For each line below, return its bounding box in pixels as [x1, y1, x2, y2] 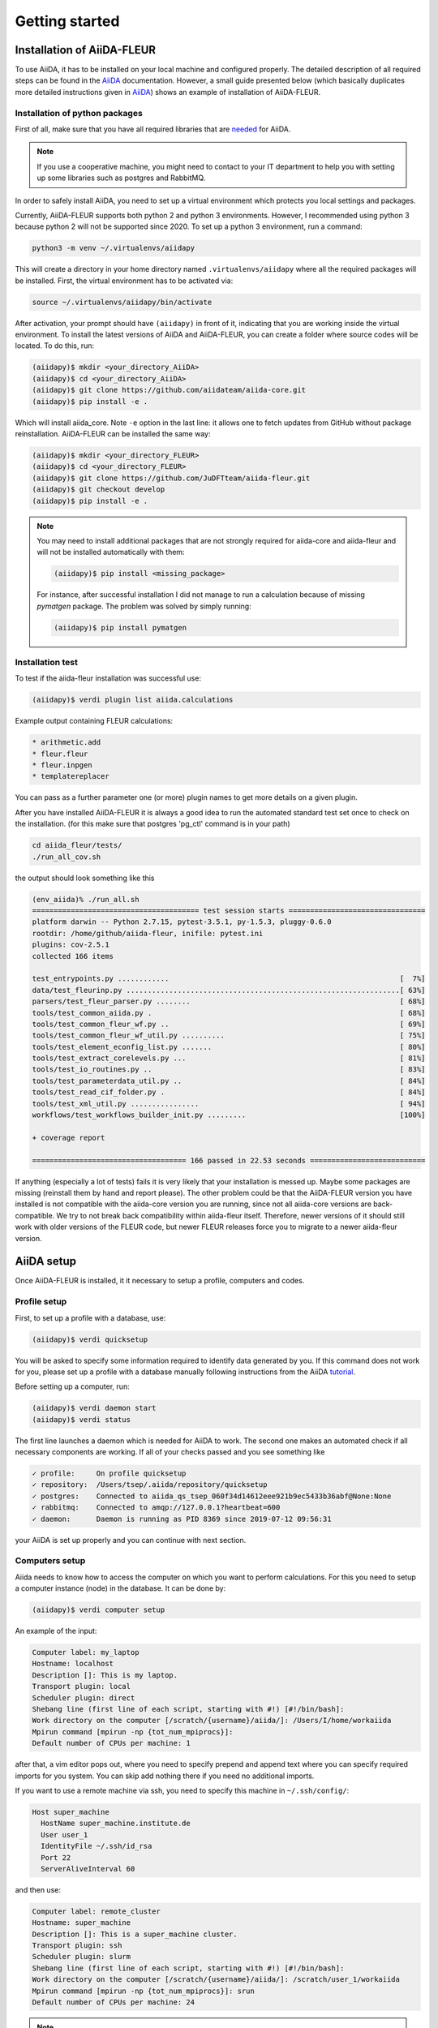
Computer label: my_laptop [32, 1648, 140, 1657]
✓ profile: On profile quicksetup [32, 1469, 187, 1478]
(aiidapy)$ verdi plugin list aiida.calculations [32, 695, 234, 705]
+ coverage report [32, 1132, 105, 1142]
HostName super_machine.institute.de [41, 1819, 191, 1828]
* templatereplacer [32, 771, 109, 781]
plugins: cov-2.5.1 [32, 940, 109, 949]
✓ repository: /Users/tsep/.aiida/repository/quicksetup [32, 1480, 268, 1489]
